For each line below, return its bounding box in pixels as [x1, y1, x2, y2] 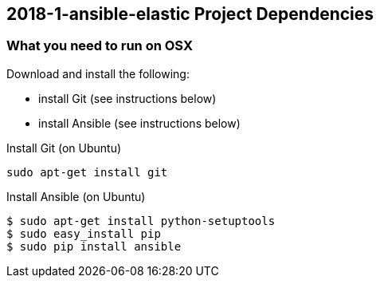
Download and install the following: [6, 66, 190, 81]
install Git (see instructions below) [38, 91, 217, 105]
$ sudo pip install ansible [6, 239, 182, 253]
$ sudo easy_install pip [6, 227, 161, 240]
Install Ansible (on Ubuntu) [6, 189, 146, 203]
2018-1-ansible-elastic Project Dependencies [6, 4, 374, 24]
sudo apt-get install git [6, 165, 168, 179]
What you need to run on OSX [6, 37, 193, 54]
